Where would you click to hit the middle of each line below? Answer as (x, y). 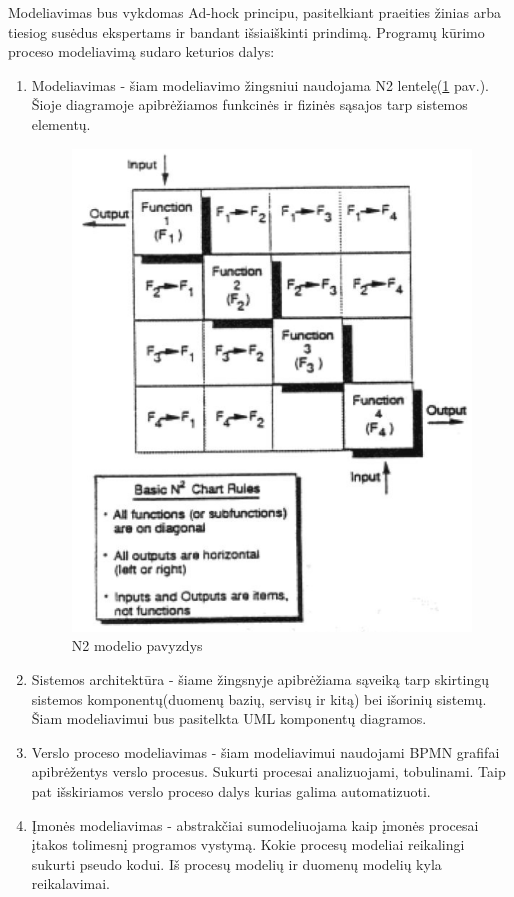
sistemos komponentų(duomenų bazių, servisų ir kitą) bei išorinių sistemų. (259, 698)
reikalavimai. (71, 883)
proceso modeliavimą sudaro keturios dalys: (141, 51)
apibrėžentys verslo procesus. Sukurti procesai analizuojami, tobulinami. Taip (268, 771)
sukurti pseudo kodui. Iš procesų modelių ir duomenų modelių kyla (236, 863)
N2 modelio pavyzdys (137, 645)
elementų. (61, 123)
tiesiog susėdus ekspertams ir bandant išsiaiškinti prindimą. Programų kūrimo (246, 31)
